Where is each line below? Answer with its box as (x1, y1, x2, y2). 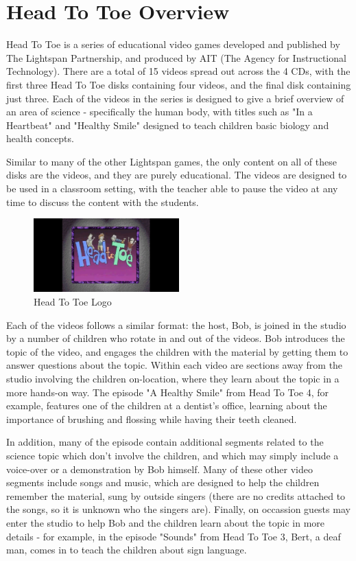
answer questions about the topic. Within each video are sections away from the (6, 358, 343, 372)
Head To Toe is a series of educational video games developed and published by (6, 37, 340, 51)
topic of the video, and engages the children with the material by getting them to (6, 344, 348, 358)
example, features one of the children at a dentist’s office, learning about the (6, 398, 327, 413)
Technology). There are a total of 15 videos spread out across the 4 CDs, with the (6, 64, 351, 78)
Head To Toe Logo (34, 295, 112, 309)
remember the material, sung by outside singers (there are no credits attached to (6, 488, 346, 503)
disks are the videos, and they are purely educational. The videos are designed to (6, 168, 347, 182)
